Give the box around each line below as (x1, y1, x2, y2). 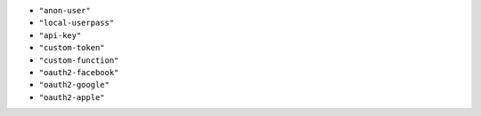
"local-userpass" (38, 18, 115, 28)
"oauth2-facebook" (38, 67, 119, 77)
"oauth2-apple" (38, 92, 106, 102)
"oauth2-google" (38, 80, 110, 90)
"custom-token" (38, 43, 106, 53)
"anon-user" (38, 5, 91, 15)
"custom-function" (38, 55, 119, 66)
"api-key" (38, 30, 82, 40)
